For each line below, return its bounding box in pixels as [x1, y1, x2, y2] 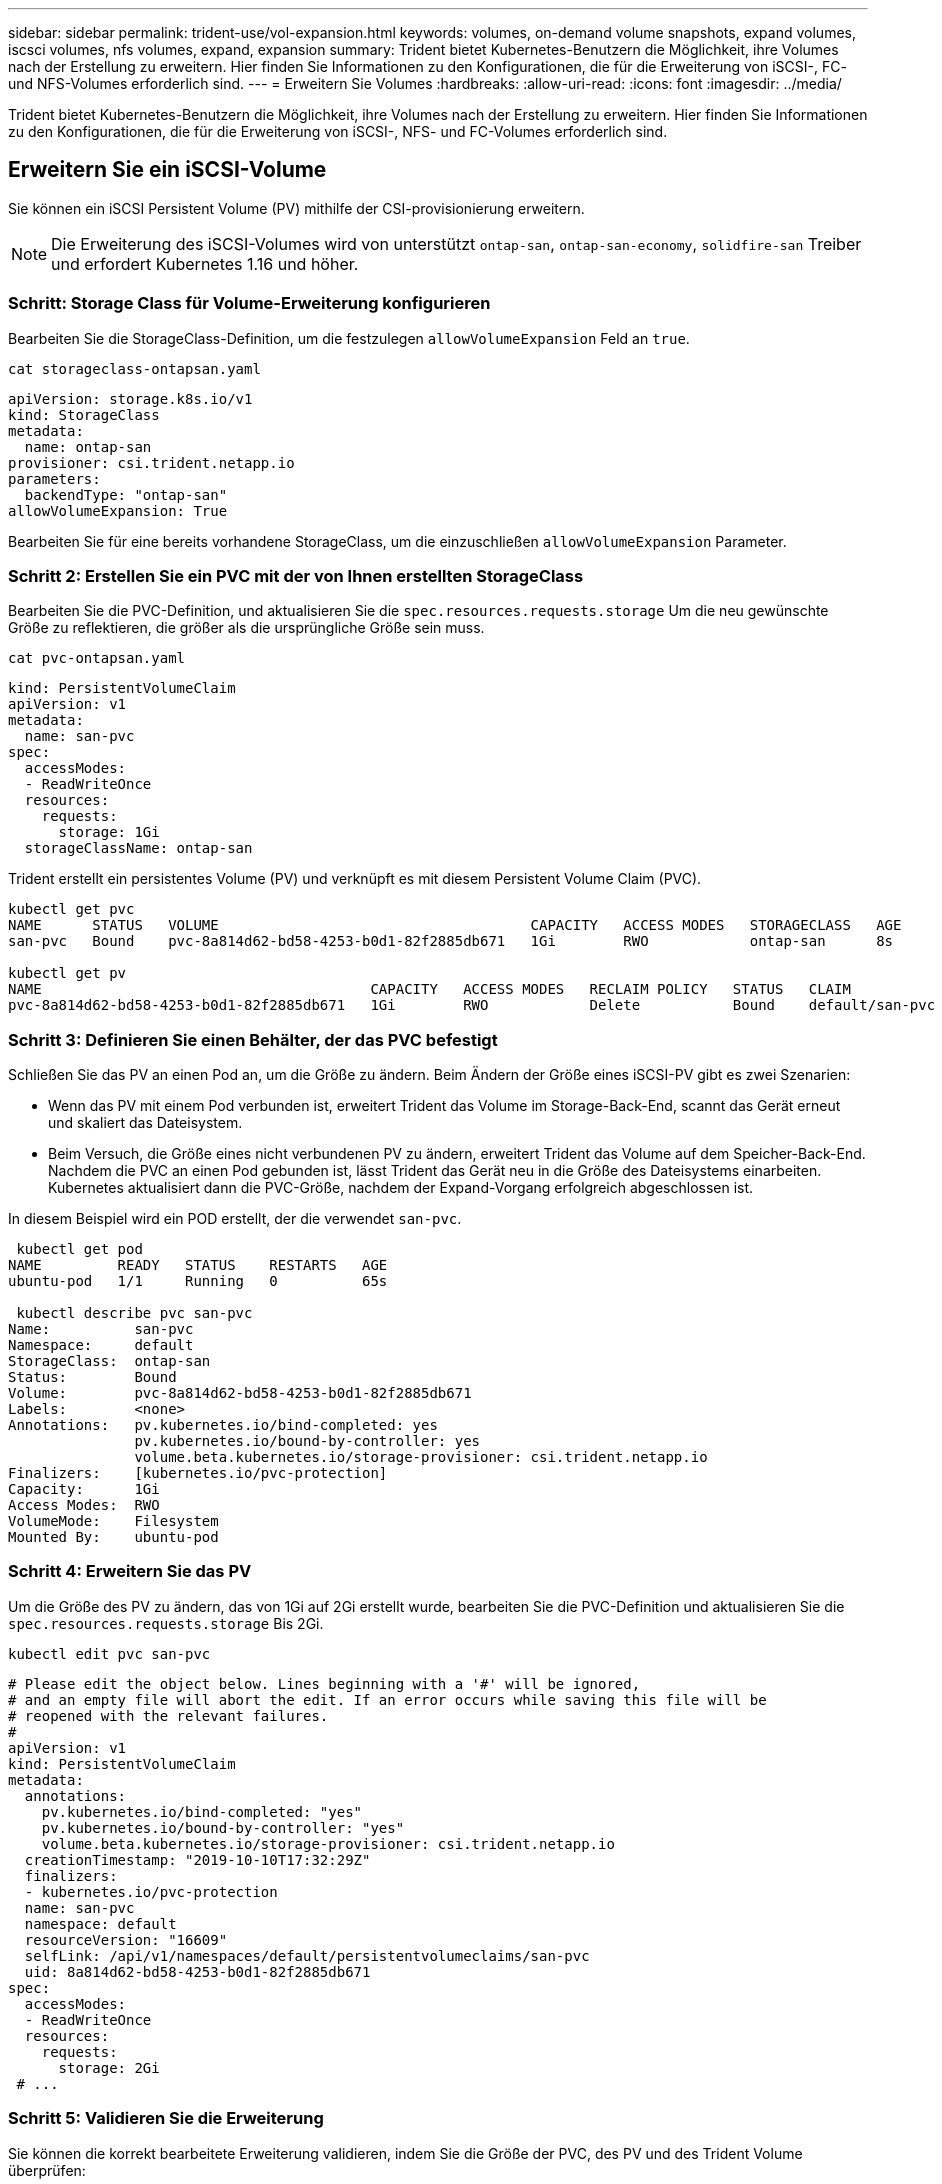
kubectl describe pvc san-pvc [16, 1305, 253, 1322]
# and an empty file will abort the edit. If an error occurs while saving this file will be [8, 1691, 767, 1708]
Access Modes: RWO [8, 1497, 160, 1514]
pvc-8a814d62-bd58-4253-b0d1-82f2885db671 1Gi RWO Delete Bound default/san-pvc [8, 997, 936, 1014]
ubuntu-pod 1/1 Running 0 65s [8, 1273, 388, 1290]
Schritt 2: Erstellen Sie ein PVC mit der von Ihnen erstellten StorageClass [8, 565, 584, 586]
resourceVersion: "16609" [24, 1931, 228, 1948]
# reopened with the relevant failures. [8, 1707, 329, 1724]
